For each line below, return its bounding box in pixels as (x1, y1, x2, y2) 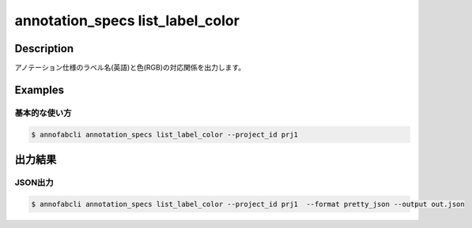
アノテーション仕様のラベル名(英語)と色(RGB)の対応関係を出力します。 (14, 63, 246, 73)
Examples (14, 83, 65, 96)
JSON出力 (14, 178, 55, 188)
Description (14, 42, 74, 55)
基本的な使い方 (14, 107, 72, 118)
